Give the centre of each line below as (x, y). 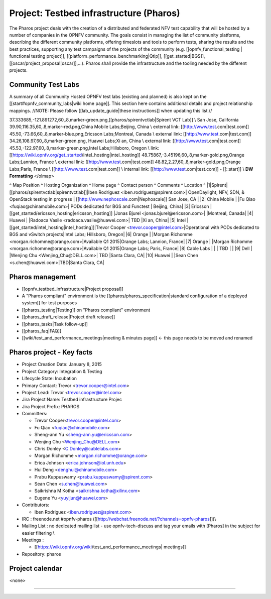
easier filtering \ (38, 533)
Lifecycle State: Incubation (49, 379)
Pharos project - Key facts (51, 352)
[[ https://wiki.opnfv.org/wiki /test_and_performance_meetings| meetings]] (110, 547)
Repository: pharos (41, 554)
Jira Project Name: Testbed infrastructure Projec (72, 400)
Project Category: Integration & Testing (62, 371)
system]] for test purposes (49, 303)
